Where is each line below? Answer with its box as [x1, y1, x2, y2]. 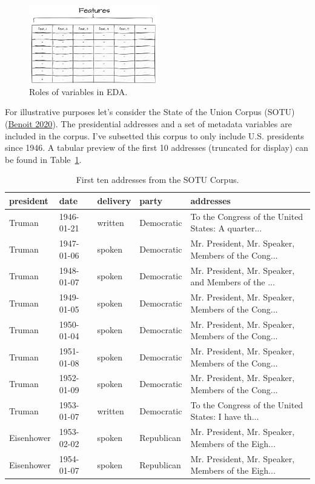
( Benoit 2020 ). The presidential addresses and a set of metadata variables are [5, 117, 292, 130]
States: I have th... [190, 410, 259, 423]
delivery [97, 194, 131, 207]
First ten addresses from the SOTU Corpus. [76, 173, 239, 186]
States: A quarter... [190, 222, 262, 234]
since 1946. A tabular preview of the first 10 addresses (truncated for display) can [5, 141, 308, 154]
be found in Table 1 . [5, 153, 82, 165]
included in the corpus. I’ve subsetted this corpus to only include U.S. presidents [5, 129, 304, 142]
